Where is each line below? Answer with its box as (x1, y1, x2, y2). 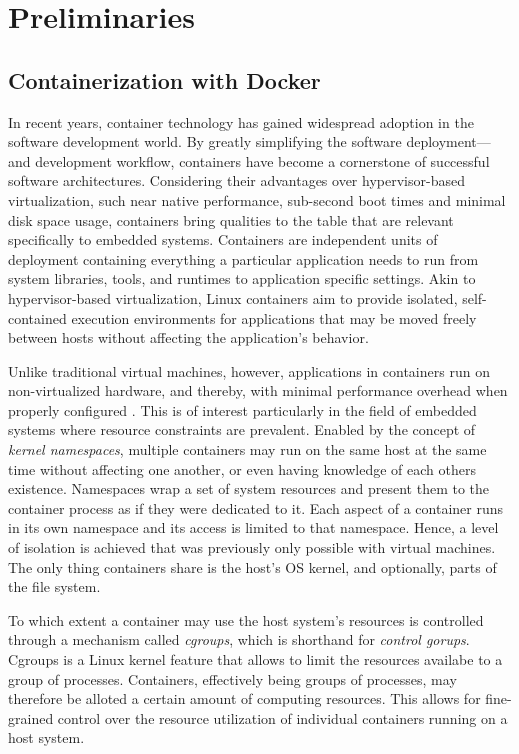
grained (8, 707, 54, 728)
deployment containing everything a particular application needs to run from (8, 248, 479, 269)
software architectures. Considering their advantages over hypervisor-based (8, 170, 465, 191)
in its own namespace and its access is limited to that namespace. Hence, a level (8, 517, 499, 538)
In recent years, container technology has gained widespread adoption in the (8, 111, 474, 132)
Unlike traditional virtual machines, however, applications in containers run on (8, 360, 490, 381)
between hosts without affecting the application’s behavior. (8, 327, 369, 348)
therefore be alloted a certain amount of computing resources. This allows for (8, 688, 481, 709)
